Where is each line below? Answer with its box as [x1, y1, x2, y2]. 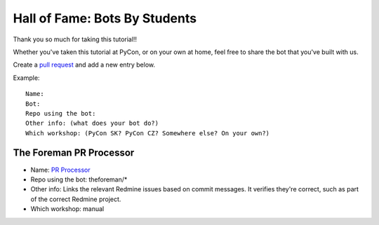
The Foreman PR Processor [13, 147, 135, 159]
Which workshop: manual [30, 205, 105, 213]
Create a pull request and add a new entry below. [13, 60, 156, 69]
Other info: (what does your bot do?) [25, 119, 159, 128]
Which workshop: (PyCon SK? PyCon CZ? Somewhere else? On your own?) [25, 129, 270, 137]
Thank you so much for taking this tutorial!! [13, 35, 137, 43]
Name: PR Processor [30, 165, 91, 174]
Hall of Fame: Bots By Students [13, 11, 197, 26]
